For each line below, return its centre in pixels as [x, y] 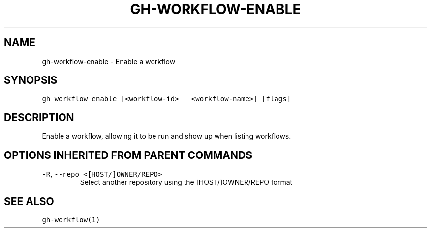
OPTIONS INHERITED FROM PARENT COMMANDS [128, 155]
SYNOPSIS [31, 80]
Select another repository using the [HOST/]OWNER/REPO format [186, 182]
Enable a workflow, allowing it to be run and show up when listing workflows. [167, 136]
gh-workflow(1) [71, 219]
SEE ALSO [29, 201]
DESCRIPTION [39, 117]
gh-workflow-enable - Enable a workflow [109, 61]
